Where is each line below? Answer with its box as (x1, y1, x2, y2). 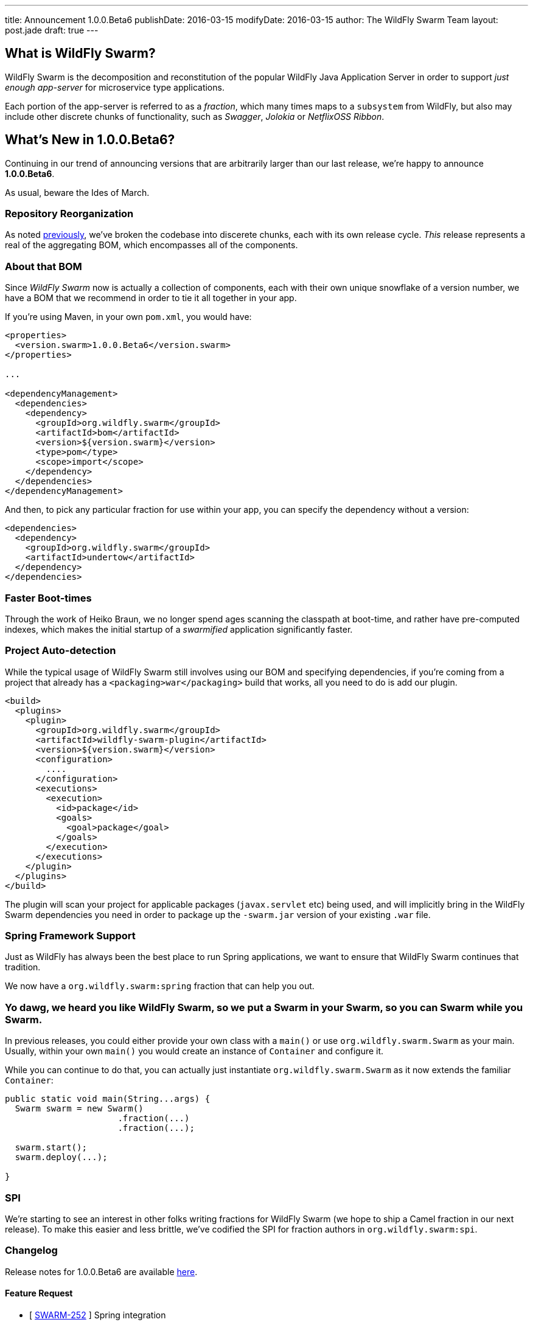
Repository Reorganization (5, 207, 134, 220)
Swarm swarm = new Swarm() (15, 1104, 144, 1114)
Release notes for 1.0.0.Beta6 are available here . (5, 1266, 198, 1277)
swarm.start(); (15, 1142, 87, 1153)
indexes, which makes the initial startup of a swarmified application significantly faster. (5, 624, 353, 635)
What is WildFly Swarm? (5, 46, 156, 61)
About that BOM (5, 260, 82, 273)
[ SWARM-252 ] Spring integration (29, 1309, 166, 1320)
